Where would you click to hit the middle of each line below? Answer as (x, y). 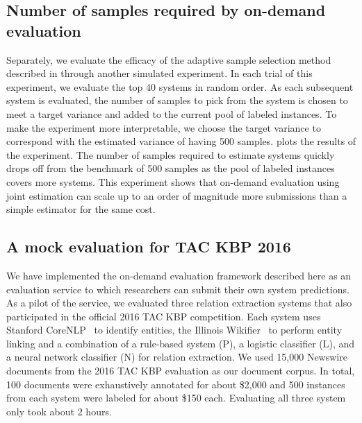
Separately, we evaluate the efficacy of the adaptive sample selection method (169, 59)
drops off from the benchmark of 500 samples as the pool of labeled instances (171, 168)
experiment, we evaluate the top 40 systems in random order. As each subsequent (180, 86)
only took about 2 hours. (59, 411)
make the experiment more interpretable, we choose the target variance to (164, 127)
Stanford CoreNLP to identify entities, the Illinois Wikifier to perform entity (174, 330)
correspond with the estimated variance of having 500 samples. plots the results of (181, 141)
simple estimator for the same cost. (81, 209)
